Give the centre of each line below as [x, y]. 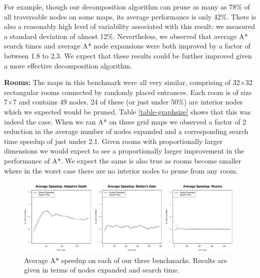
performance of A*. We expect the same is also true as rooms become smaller [123, 160]
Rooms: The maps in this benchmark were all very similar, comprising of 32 [122, 82]
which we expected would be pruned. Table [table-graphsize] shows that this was [127, 111]
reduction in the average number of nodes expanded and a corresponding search [126, 131]
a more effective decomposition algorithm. [68, 65]
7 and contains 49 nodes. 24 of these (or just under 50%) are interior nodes [128, 102]
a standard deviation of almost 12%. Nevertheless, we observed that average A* [126, 36]
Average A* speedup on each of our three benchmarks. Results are [125, 260]
